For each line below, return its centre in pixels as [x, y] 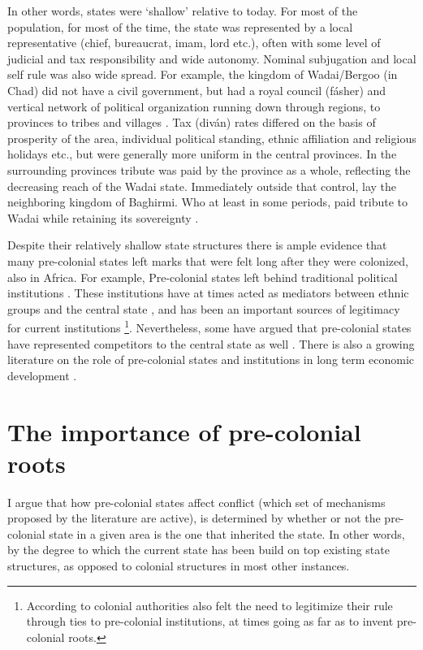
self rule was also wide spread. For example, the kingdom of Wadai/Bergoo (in [203, 74]
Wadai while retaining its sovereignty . [103, 217]
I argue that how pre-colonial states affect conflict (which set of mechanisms [196, 502]
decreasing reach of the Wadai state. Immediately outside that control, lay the [202, 186]
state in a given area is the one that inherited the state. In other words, [227, 533]
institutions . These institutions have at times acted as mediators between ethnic [208, 293]
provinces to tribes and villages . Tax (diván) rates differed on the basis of [192, 122]
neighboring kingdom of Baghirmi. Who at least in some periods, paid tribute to [207, 202]
